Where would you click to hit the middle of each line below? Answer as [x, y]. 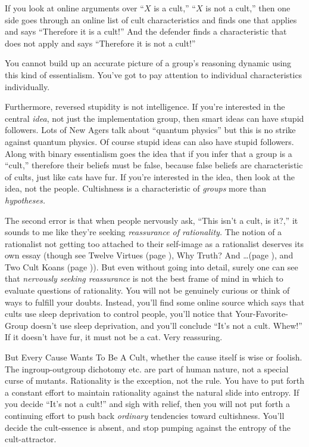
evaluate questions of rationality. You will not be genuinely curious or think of [147, 290]
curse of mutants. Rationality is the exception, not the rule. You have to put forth [155, 380]
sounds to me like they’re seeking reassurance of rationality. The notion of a [143, 232]
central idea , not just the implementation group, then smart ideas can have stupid [154, 118]
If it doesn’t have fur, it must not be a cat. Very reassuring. [114, 337]
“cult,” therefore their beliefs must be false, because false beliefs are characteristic [154, 165]
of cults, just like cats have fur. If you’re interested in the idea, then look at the [150, 176]
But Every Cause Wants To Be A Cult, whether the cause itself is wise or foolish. [154, 357]
